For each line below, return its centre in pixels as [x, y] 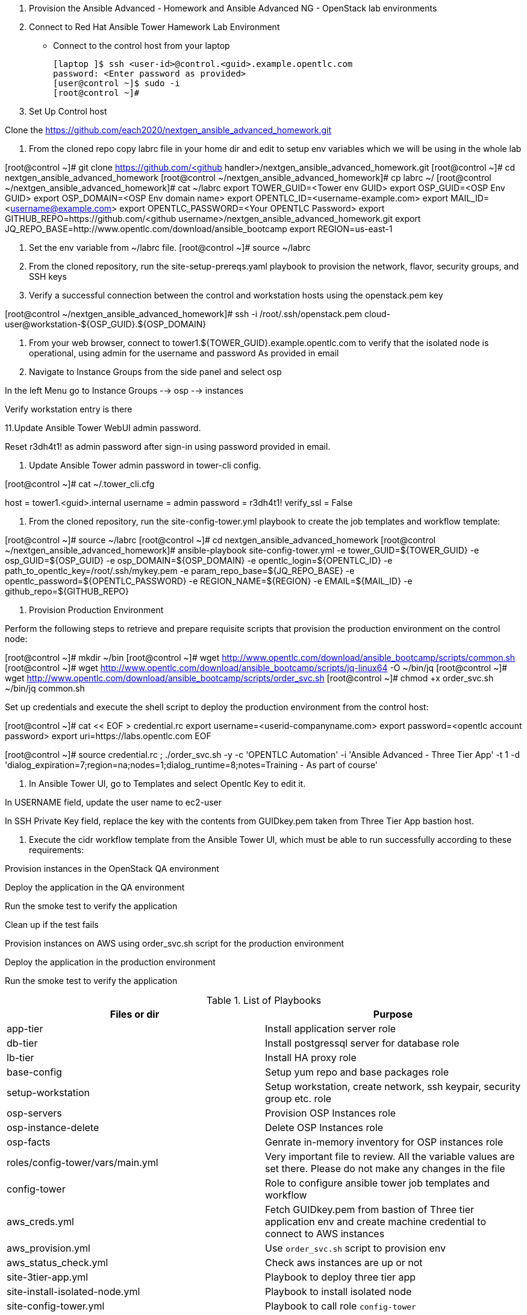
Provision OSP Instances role [331, 1113]
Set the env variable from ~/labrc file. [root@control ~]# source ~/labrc [170, 248]
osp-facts [29, 1142]
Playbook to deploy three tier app [341, 1277]
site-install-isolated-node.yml [73, 1291]
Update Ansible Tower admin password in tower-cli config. [145, 465]
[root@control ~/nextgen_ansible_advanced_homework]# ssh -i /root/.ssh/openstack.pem [184, 314]
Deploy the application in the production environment [110, 962]
